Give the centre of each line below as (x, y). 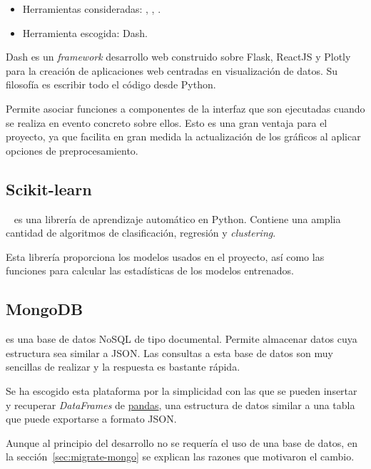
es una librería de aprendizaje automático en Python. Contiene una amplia (177, 218)
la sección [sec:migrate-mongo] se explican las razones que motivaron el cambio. (180, 457)
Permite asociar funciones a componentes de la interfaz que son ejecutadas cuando (185, 108)
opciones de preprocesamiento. (72, 150)
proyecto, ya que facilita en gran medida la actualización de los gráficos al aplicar (183, 136)
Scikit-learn (49, 189)
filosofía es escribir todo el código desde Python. (111, 84)
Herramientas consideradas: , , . (92, 9)
